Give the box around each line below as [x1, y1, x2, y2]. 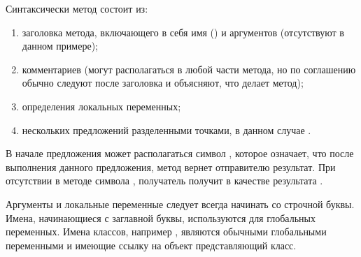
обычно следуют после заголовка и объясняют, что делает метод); [22, 75, 304, 90]
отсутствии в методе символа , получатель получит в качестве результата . [6, 173, 323, 188]
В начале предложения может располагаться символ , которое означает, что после [6, 146, 354, 161]
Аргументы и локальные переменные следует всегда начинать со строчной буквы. [6, 196, 355, 211]
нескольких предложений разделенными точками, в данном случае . [22, 122, 311, 137]
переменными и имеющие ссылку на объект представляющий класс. [6, 237, 297, 252]
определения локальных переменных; [22, 98, 181, 113]
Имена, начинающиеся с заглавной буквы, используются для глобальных [6, 210, 316, 225]
